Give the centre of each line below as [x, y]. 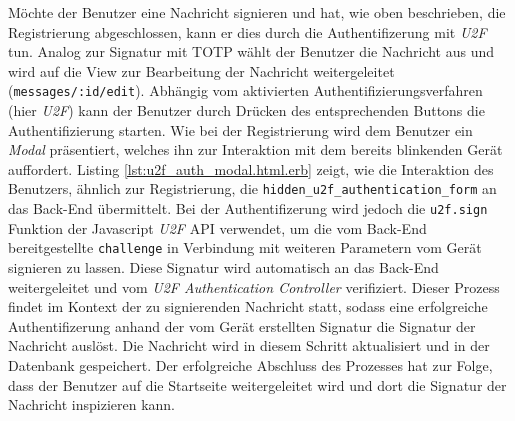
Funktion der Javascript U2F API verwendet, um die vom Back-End [217, 227]
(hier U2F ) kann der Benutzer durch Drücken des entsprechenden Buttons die [246, 110]
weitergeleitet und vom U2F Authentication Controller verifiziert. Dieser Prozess [254, 286]
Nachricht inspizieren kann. [92, 404]
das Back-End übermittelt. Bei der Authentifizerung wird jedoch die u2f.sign [248, 208]
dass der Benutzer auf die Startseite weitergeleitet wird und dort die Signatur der [257, 384]
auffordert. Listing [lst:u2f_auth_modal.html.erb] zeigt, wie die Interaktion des [251, 168]
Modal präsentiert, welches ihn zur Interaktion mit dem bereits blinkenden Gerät [255, 149]
